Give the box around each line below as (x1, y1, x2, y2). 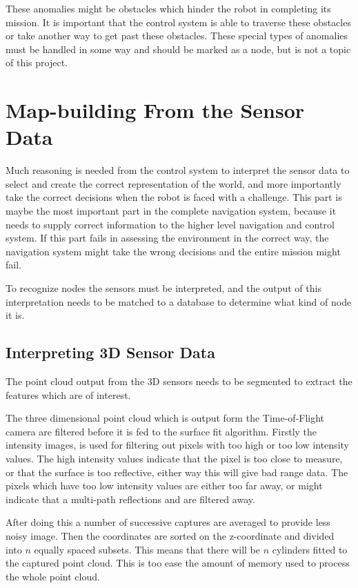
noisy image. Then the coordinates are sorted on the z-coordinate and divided (6, 528, 335, 542)
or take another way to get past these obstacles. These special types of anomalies (6, 28, 348, 43)
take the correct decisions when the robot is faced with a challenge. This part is (6, 190, 342, 204)
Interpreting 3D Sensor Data (6, 342, 215, 363)
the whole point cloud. (6, 569, 100, 583)
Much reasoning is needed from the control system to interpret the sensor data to (6, 163, 350, 177)
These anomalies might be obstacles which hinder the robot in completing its (6, 1, 331, 15)
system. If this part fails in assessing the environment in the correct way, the (6, 231, 329, 245)
